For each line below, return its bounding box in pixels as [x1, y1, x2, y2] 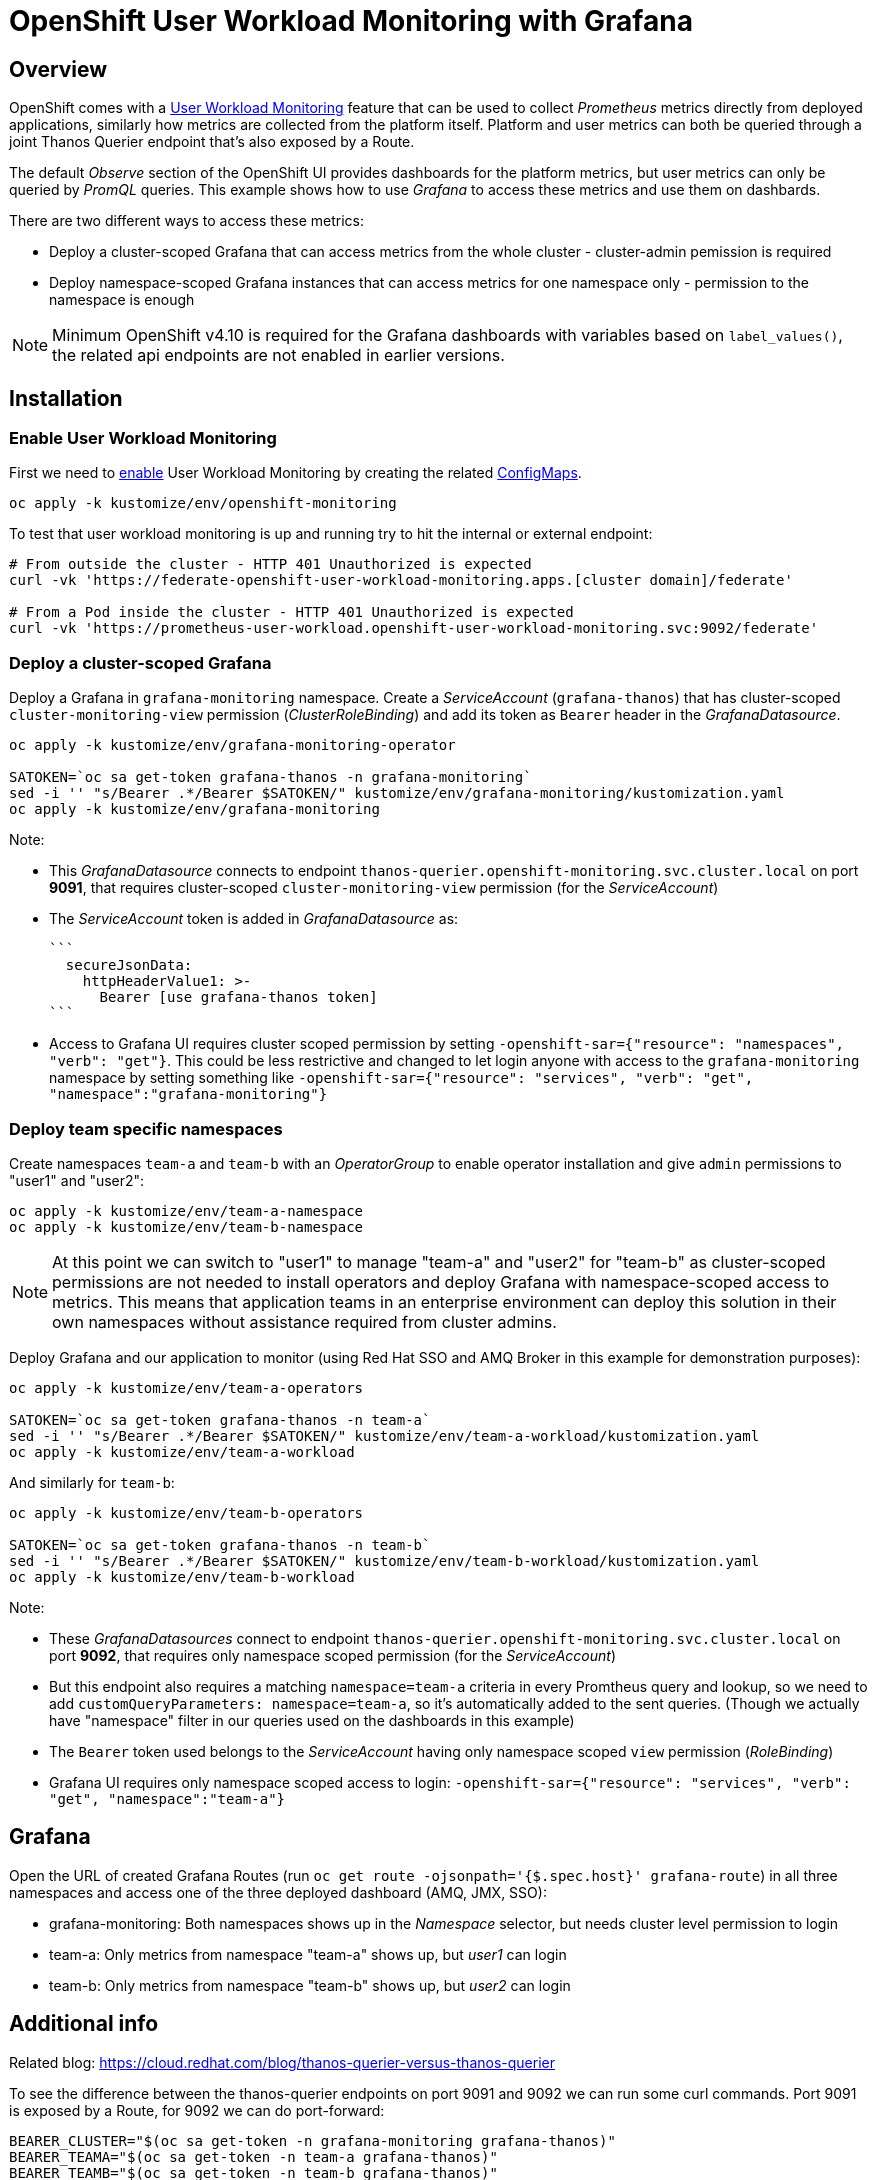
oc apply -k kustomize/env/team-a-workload [9, 1443, 355, 1460]
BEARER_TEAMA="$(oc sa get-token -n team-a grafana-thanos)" [9, 2148, 498, 2165]
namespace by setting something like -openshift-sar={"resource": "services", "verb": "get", [49, 1069, 754, 1087]
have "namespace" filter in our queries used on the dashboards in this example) [49, 1711, 575, 1729]
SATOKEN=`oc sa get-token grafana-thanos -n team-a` [9, 1411, 431, 1428]
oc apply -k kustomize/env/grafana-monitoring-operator [9, 737, 456, 754]
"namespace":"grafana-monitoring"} [49, 1086, 328, 1103]
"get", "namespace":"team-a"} [49, 1790, 286, 1807]
